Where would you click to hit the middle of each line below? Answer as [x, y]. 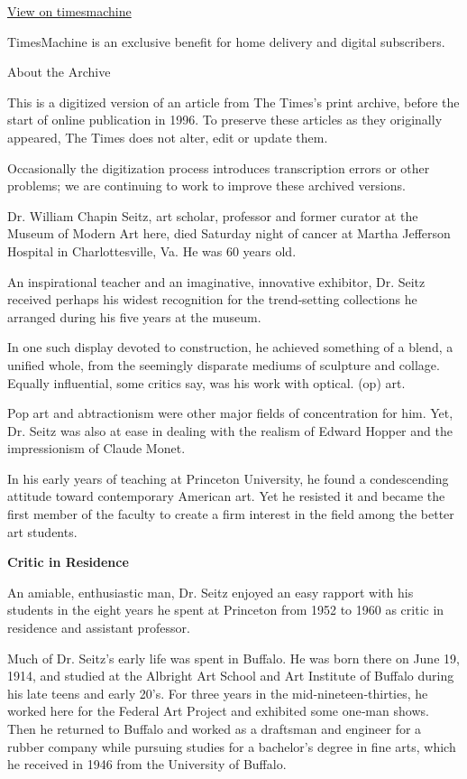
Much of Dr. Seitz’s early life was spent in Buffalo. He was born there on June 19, [233, 658]
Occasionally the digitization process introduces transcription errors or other [219, 167]
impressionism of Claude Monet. [96, 448]
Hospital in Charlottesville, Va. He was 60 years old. [152, 250]
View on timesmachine [69, 11]
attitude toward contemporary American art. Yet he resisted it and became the [226, 496]
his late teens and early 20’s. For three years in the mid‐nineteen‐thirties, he [218, 693]
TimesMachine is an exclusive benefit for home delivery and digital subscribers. [226, 41]
